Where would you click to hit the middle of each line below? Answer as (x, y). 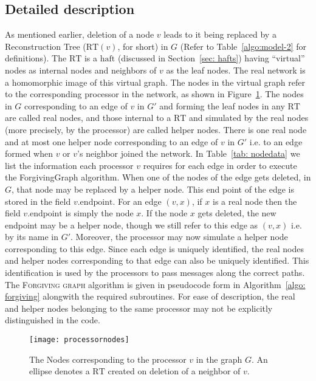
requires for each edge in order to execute (220, 165)
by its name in (32, 237)
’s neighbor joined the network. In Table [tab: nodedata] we (189, 153)
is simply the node (99, 213)
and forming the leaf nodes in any (222, 105)
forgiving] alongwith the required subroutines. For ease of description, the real (150, 296)
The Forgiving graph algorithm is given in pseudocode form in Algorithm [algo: (155, 284)
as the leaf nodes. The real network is (236, 70)
